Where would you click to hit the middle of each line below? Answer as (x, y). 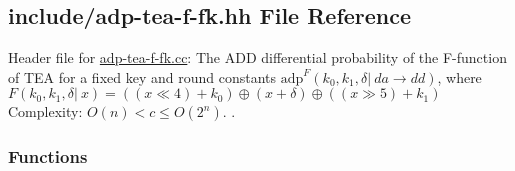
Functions (48, 156)
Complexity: (45, 111)
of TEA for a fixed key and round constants (142, 76)
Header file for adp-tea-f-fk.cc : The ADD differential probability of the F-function (257, 57)
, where (459, 76)
